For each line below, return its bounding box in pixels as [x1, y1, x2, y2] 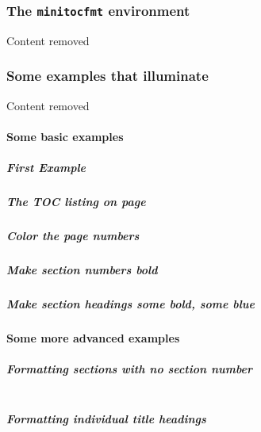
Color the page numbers [6, 227, 140, 243]
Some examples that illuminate [6, 66, 209, 86]
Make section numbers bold [6, 261, 158, 277]
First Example [6, 159, 86, 175]
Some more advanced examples [6, 329, 180, 346]
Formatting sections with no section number [6, 361, 253, 377]
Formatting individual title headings [6, 410, 206, 426]
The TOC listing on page [6, 193, 146, 209]
